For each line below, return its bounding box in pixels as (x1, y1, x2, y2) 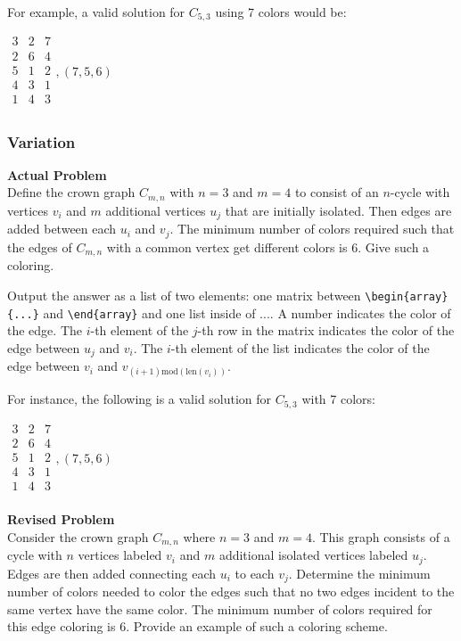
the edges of (7, 237, 72, 256)
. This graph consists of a (311, 527, 450, 546)
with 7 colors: (301, 390, 375, 408)
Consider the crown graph (7, 527, 149, 546)
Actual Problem (7, 165, 107, 184)
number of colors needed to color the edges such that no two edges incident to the (7, 582, 455, 600)
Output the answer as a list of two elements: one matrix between (7, 285, 361, 304)
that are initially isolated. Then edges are (225, 201, 452, 219)
